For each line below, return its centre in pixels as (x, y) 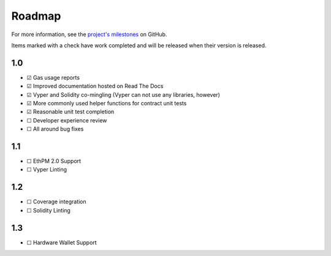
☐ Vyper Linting (47, 170)
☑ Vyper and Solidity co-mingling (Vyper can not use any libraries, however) (124, 94)
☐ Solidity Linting (48, 210)
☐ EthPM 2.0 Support (54, 161)
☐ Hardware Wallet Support (62, 243)
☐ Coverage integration (57, 201)
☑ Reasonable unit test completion (70, 112)
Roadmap (36, 16)
